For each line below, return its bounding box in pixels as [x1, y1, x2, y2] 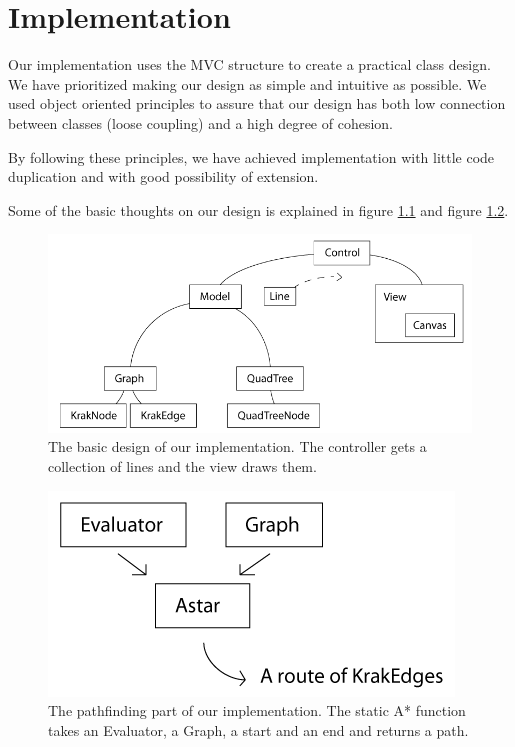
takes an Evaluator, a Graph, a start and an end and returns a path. [48, 719, 469, 740]
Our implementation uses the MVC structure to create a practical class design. [8, 54, 491, 75]
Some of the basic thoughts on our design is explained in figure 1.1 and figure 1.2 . [8, 199, 509, 220]
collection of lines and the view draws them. [48, 456, 317, 477]
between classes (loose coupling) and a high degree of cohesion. [8, 112, 393, 133]
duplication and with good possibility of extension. [8, 166, 319, 187]
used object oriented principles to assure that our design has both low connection [8, 93, 506, 114]
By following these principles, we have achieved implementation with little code [8, 146, 495, 167]
